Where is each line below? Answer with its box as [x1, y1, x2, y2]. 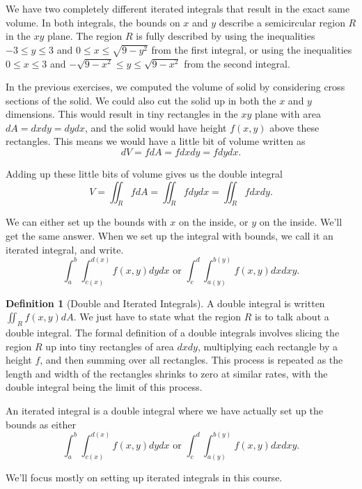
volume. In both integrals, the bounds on [6, 15, 180, 29]
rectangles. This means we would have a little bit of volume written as [6, 134, 306, 148]
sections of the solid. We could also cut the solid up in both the [6, 93, 276, 107]
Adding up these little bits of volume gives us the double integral [6, 166, 283, 181]
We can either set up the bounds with [6, 215, 167, 229]
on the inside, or [178, 215, 249, 229]
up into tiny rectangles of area [45, 339, 174, 353]
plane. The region [47, 29, 123, 43]
